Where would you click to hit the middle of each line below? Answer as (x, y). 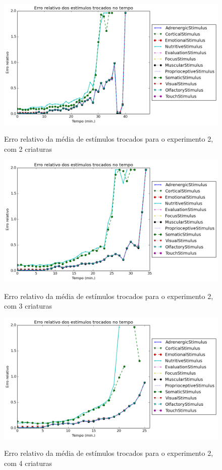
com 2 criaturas (28, 148)
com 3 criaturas (28, 306)
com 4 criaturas (28, 463)
